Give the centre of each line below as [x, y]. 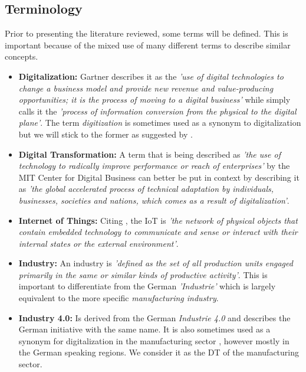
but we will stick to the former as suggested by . [106, 134]
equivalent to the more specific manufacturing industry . [119, 298]
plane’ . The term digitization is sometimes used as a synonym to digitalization [160, 123]
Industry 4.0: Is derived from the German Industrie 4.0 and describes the [154, 317]
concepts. [22, 56]
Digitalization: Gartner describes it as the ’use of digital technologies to [151, 76]
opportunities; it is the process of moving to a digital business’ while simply [154, 99]
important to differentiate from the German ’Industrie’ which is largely [147, 286]
